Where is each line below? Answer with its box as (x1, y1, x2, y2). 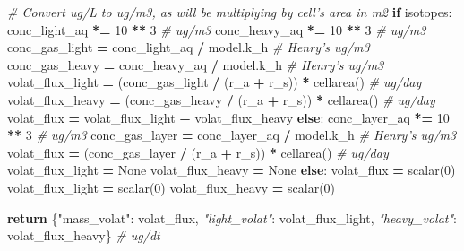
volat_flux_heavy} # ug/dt (7, 226, 160, 245)
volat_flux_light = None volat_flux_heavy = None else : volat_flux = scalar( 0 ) (7, 160, 456, 179)
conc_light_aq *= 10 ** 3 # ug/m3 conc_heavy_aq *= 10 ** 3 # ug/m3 (7, 20, 426, 39)
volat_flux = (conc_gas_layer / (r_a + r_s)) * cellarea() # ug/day (7, 143, 389, 161)
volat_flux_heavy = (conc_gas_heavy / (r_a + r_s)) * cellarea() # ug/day (7, 90, 435, 108)
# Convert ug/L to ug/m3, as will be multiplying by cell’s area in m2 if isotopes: (7, 3, 452, 21)
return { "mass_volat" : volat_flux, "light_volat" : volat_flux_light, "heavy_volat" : (7, 208, 457, 227)
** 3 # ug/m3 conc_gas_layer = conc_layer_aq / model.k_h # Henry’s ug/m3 (7, 125, 457, 144)
